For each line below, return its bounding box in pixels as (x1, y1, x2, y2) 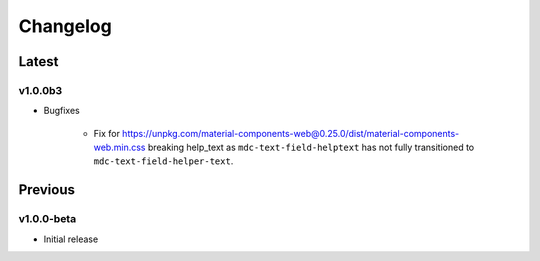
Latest (18, 53, 59, 70)
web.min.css (93, 141, 146, 154)
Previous (18, 181, 75, 199)
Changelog (18, 15, 112, 37)
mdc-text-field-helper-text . (93, 155, 234, 167)
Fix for (93, 127, 120, 139)
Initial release (43, 233, 99, 245)
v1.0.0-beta (18, 212, 77, 226)
